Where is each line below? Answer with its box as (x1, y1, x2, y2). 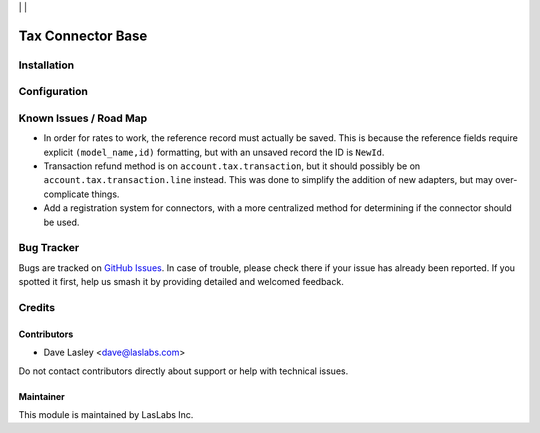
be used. (43, 216, 80, 228)
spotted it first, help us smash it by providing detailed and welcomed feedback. (18, 276, 344, 288)
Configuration (18, 85, 89, 99)
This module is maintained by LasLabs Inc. (18, 408, 194, 420)
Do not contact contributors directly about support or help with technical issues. (18, 365, 349, 377)
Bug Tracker (18, 241, 80, 255)
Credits (18, 300, 55, 314)
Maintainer (18, 390, 65, 402)
